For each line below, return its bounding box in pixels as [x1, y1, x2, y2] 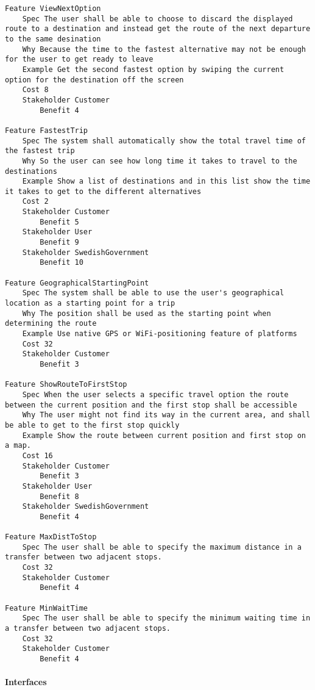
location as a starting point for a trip [5, 299, 175, 308]
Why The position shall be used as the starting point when [22, 309, 271, 318]
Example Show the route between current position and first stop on [22, 431, 306, 440]
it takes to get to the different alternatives [5, 187, 202, 196]
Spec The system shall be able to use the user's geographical [22, 289, 285, 298]
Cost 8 [22, 85, 49, 95]
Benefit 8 [40, 492, 79, 501]
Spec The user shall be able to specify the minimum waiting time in [22, 614, 311, 623]
